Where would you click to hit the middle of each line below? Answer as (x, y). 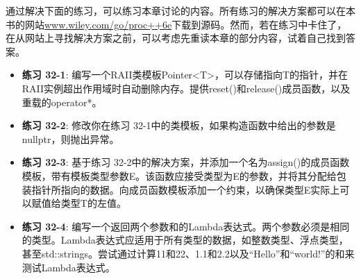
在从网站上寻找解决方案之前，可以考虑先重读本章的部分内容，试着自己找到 (176, 38)
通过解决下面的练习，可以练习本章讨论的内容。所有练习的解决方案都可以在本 (180, 10)
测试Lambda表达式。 (68, 267)
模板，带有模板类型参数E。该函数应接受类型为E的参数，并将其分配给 (179, 175)
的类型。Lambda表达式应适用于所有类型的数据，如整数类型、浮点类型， (185, 240)
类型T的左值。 (93, 203)
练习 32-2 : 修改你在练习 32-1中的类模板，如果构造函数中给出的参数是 (179, 125)
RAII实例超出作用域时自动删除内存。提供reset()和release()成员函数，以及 (186, 88)
